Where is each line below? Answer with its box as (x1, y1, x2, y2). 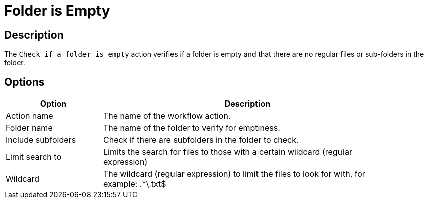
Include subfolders (6, 135, 76, 145)
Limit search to (6, 152, 61, 162)
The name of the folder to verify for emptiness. (103, 123, 280, 133)
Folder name (6, 123, 53, 133)
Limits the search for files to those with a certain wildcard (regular (103, 147, 352, 157)
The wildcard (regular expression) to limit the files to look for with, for (103, 169, 365, 179)
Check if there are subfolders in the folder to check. (103, 135, 299, 145)
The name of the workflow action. (103, 111, 231, 121)
